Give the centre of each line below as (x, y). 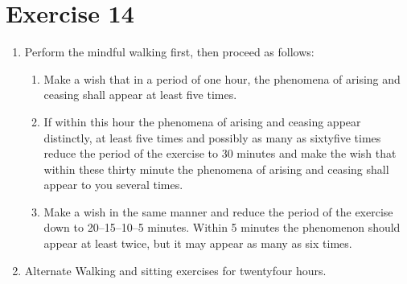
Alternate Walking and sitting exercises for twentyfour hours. (175, 270)
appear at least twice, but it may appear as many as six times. (198, 243)
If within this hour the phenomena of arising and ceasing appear (202, 121)
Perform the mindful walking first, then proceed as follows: (169, 52)
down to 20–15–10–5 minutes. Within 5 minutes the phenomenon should (222, 227)
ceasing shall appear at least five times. (140, 95)
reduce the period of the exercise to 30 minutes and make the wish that (220, 153)
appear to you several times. (113, 185)
